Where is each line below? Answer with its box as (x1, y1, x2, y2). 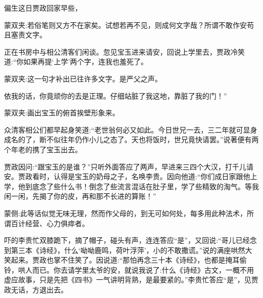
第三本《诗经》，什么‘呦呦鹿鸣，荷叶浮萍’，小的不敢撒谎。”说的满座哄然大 (11, 244, 252, 255)
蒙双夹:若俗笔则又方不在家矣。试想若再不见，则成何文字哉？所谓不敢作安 (4, 19, 247, 30)
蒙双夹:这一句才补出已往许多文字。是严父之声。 (4, 73, 162, 83)
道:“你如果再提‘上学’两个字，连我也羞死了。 (4, 56, 148, 67)
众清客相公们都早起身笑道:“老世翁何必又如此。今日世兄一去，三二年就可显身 (4, 124, 257, 135)
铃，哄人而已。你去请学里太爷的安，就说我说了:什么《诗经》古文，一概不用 (4, 264, 254, 275)
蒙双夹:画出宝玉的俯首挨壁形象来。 (4, 107, 119, 118)
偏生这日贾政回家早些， (4, 3, 82, 13)
